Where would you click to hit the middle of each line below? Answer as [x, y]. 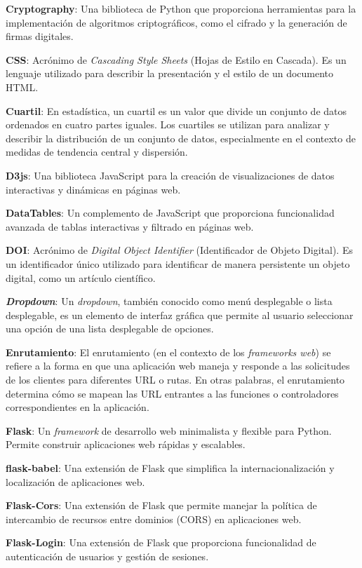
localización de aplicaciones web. [75, 481]
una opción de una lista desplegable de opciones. [110, 329]
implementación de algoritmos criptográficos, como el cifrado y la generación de [176, 22]
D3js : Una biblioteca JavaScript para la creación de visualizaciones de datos [170, 175]
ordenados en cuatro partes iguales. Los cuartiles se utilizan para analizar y [168, 124]
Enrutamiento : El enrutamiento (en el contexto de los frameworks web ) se [168, 352]
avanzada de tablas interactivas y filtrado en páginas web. [130, 226]
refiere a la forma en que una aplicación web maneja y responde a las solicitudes [178, 366]
